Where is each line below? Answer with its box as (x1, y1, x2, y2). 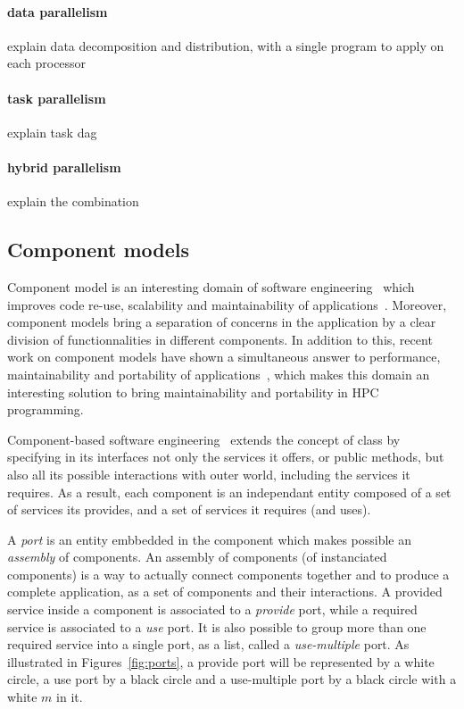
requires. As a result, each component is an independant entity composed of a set (7, 482, 452, 501)
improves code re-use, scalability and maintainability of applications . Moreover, (7, 295, 447, 313)
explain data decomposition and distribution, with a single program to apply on (7, 36, 444, 54)
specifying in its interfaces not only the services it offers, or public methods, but (7, 447, 444, 466)
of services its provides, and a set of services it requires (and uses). (7, 500, 371, 519)
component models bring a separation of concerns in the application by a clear (7, 313, 436, 331)
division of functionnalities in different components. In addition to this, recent (7, 329, 433, 348)
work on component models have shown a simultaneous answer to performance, (7, 347, 441, 366)
